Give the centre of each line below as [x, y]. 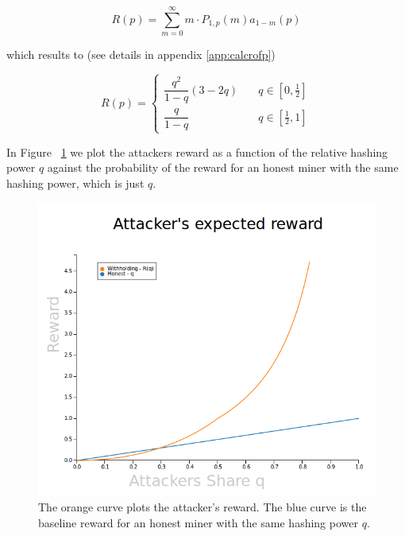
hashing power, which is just [75, 183]
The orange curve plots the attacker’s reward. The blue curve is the [202, 506]
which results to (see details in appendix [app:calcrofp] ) [141, 54]
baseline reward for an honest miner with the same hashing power [198, 522]
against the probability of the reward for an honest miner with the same [223, 167]
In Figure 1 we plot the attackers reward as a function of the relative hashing [197, 151]
